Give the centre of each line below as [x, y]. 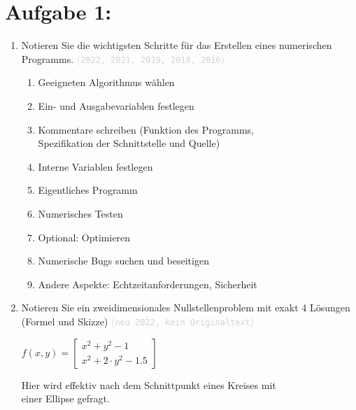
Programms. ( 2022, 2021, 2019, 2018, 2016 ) [123, 58]
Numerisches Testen [80, 213]
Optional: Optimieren [84, 237]
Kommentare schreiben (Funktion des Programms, [146, 129]
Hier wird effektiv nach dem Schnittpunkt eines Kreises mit [149, 384]
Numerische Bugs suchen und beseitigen [123, 261]
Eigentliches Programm [88, 190]
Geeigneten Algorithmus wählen [106, 82]
